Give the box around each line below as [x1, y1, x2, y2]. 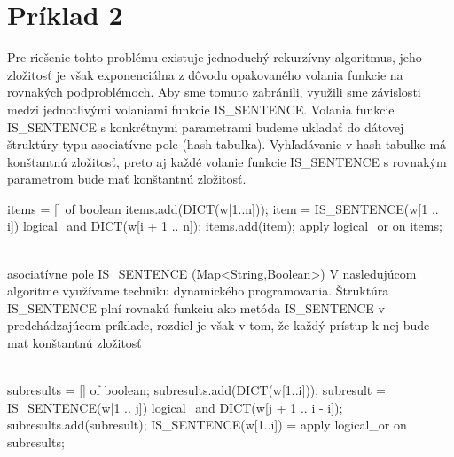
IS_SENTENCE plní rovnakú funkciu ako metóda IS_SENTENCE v [7, 298, 385, 317]
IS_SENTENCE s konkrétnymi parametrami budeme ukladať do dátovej [7, 117, 404, 136]
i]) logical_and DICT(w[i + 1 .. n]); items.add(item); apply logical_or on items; [7, 217, 442, 235]
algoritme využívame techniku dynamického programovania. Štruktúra [7, 281, 389, 300]
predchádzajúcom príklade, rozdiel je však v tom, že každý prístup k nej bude [7, 316, 430, 335]
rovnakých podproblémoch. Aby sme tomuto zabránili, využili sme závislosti [7, 83, 421, 101]
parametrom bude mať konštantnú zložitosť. [7, 169, 247, 188]
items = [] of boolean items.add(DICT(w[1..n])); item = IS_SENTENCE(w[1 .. [7, 199, 439, 217]
